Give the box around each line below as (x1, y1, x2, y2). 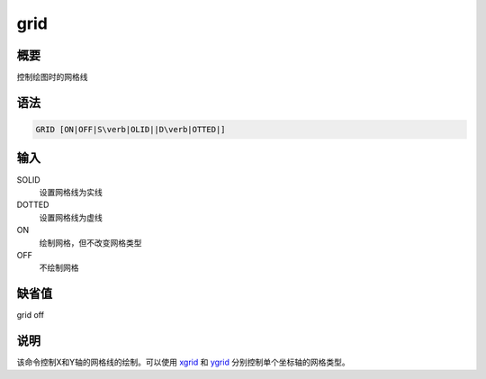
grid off (16, 310, 45, 320)
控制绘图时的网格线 (16, 72, 88, 83)
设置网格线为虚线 (39, 212, 103, 222)
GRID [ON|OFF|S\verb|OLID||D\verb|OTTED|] (35, 124, 226, 135)
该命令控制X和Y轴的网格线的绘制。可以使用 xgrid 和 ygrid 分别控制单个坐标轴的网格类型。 (16, 356, 350, 368)
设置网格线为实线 (39, 186, 103, 197)
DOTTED (16, 199, 49, 211)
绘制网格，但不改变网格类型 (39, 237, 142, 248)
